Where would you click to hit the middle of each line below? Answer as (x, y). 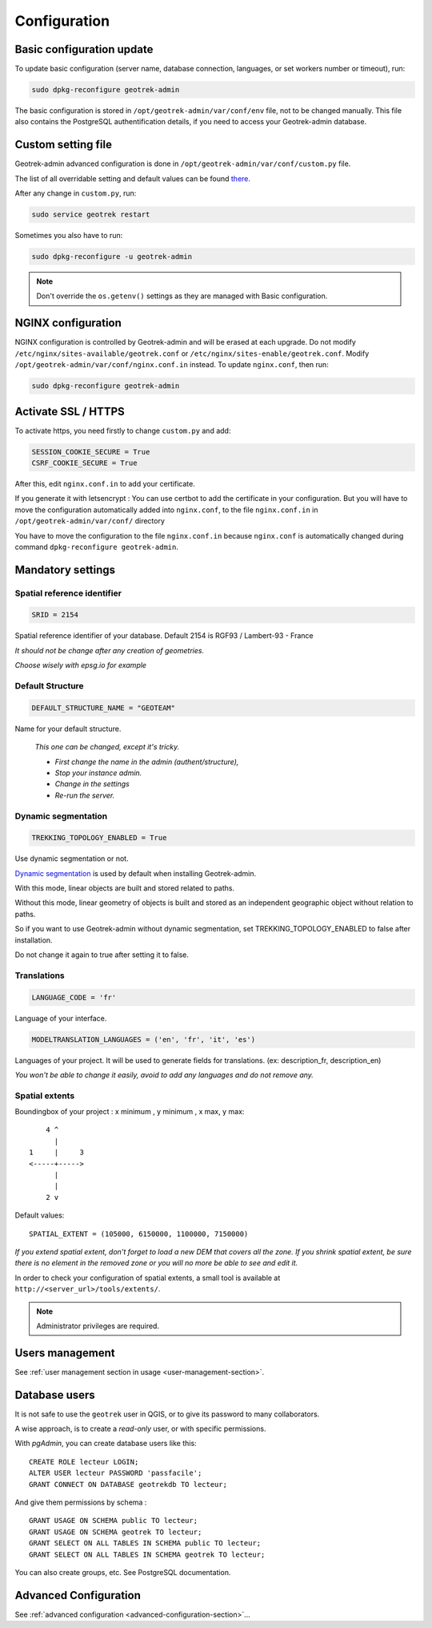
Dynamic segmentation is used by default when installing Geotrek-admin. (136, 873)
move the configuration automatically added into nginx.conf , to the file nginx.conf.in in (166, 510)
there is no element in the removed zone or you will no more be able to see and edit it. (156, 1263)
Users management (65, 1353)
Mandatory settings (65, 570)
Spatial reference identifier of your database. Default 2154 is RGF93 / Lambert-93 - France (164, 636)
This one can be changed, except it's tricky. (107, 747)
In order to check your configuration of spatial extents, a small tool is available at (148, 1278)
